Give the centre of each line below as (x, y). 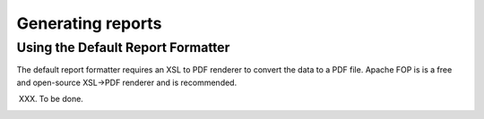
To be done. (61, 99)
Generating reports (89, 23)
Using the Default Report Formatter (123, 47)
